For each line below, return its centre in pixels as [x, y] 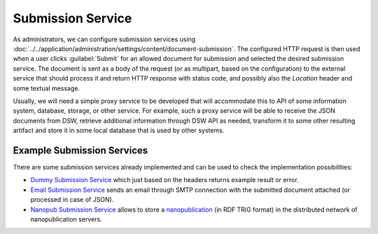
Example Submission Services [80, 150]
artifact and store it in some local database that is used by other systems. [119, 130]
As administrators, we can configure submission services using [104, 39]
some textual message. [47, 88]
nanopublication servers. [66, 219]
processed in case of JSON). [72, 200]
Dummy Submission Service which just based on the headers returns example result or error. [164, 180]
